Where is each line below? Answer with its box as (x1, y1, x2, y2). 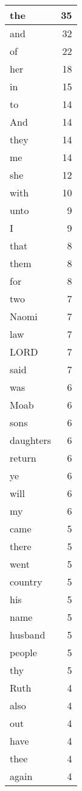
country (10, 574, 43, 589)
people (10, 645, 37, 659)
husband (10, 628, 46, 642)
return (10, 451, 36, 465)
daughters (10, 433, 52, 447)
